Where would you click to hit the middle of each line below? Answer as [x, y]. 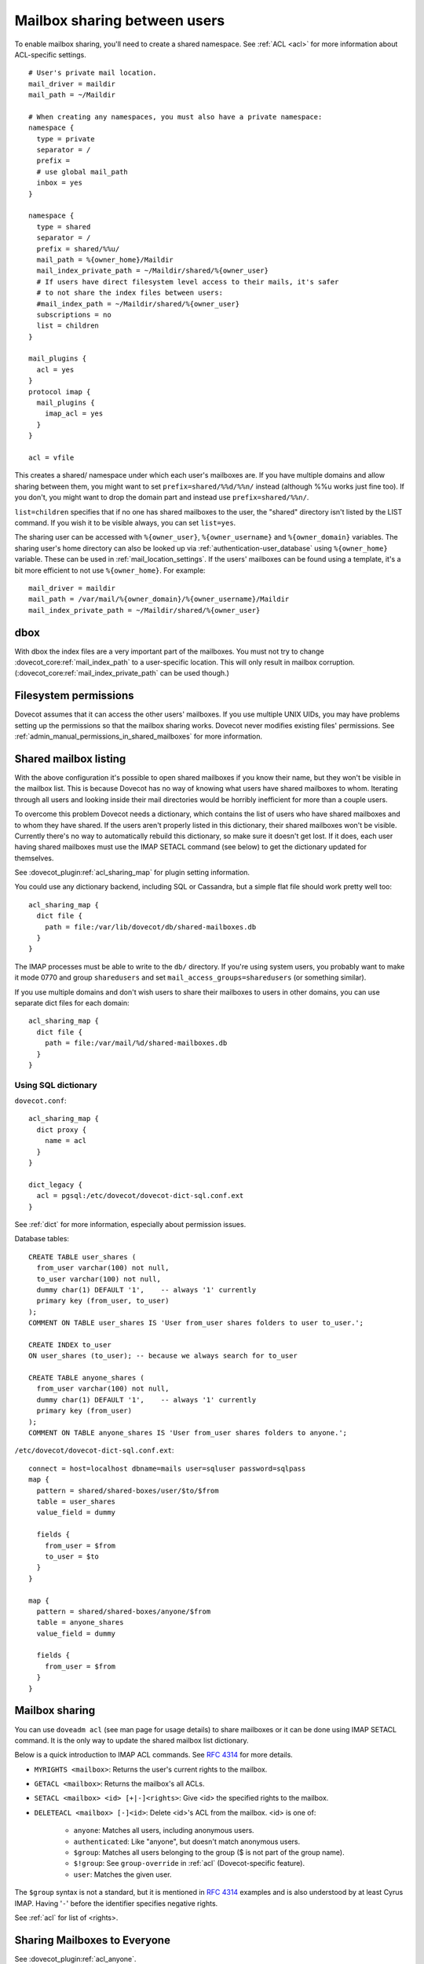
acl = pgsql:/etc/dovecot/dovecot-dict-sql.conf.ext [140, 1196]
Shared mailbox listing [70, 758]
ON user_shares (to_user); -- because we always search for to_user [163, 1356]
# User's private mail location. [93, 73]
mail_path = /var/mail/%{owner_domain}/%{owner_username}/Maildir [159, 599]
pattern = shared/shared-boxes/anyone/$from [124, 1611]
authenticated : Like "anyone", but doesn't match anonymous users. [187, 1841]
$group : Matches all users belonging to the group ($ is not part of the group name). [209, 1852]
